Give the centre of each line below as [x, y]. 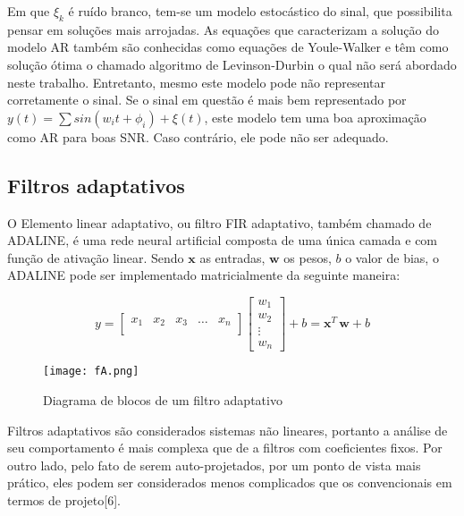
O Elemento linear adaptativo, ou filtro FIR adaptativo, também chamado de [219, 222]
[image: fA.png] [91, 372]
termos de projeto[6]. [64, 500]
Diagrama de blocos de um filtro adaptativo [163, 400]
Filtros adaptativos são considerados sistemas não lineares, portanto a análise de [228, 430]
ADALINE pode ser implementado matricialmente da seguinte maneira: [204, 275]
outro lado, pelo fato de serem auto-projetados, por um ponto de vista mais [214, 465]
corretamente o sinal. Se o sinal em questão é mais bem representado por [207, 100]
